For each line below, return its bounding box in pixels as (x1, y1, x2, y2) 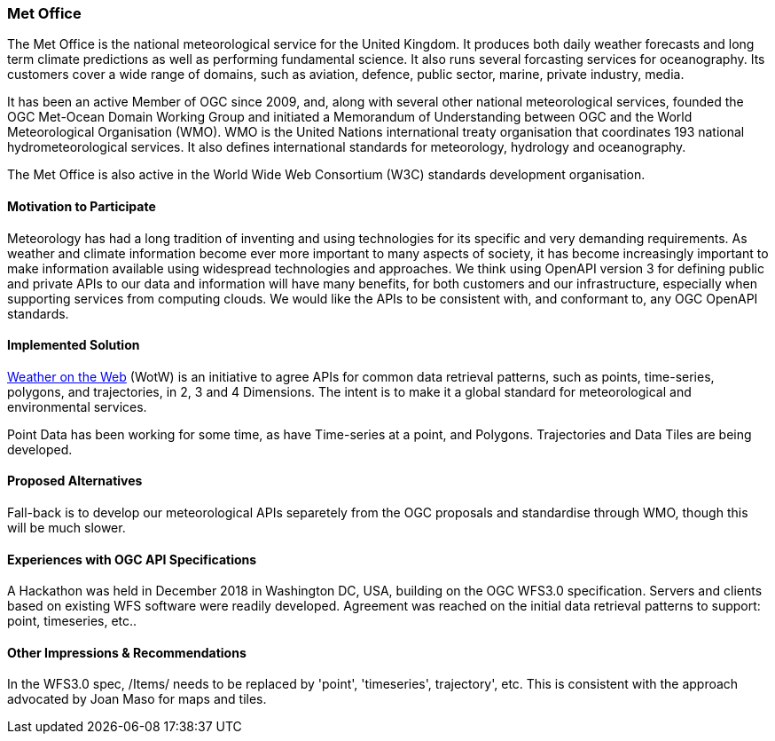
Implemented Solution (7, 337, 140, 353)
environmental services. (7, 398, 147, 414)
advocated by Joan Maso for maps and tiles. (7, 691, 267, 707)
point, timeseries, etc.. (7, 613, 137, 629)
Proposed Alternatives (7, 473, 143, 489)
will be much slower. (7, 520, 126, 536)
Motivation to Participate (7, 198, 156, 214)
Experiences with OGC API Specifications (7, 551, 257, 567)
